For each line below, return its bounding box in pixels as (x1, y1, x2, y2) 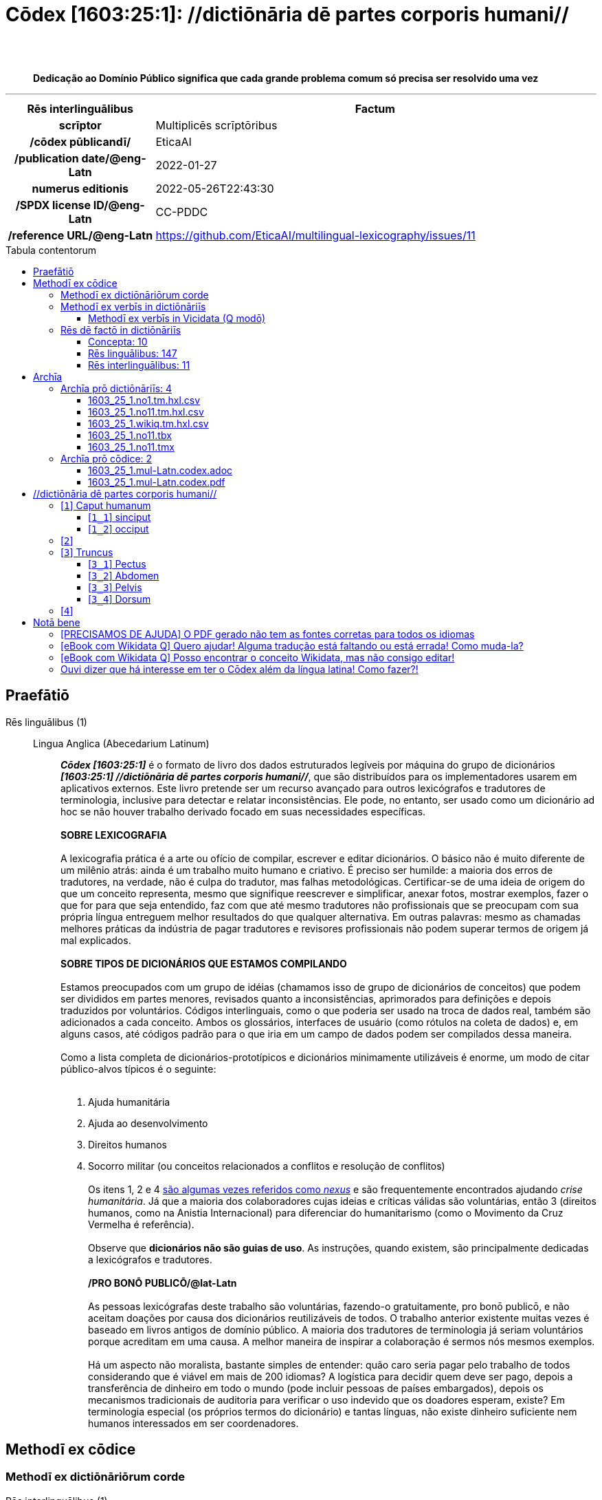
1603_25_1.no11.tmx (88, 440, 175, 453)
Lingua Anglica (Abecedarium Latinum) (33, 737, 210, 749)
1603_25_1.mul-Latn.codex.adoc (88, 464, 233, 476)
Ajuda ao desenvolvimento (88, 1117, 208, 1129)
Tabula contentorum (5, 244, 97, 256)
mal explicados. (60, 934, 131, 946)
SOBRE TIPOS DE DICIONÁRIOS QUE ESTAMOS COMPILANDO (60, 957, 347, 969)
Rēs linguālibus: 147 (88, 347, 177, 359)
